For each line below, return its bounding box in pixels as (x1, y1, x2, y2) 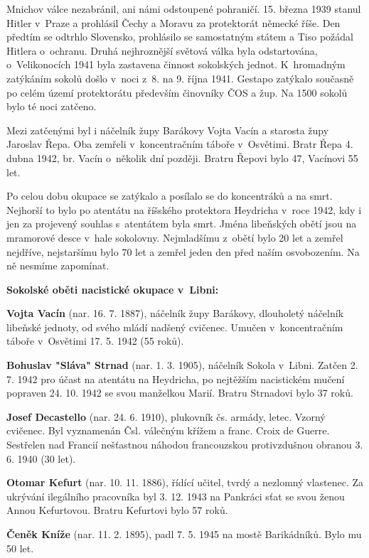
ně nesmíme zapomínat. (6, 258, 109, 273)
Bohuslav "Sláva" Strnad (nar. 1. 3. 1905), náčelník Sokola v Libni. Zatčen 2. (6, 358, 358, 372)
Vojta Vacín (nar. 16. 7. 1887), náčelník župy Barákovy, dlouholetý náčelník (6, 306, 344, 321)
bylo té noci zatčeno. (6, 99, 97, 114)
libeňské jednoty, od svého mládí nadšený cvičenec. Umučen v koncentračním (6, 319, 343, 334)
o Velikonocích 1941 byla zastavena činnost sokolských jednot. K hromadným (6, 57, 346, 72)
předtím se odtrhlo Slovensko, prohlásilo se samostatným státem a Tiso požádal (6, 29, 353, 44)
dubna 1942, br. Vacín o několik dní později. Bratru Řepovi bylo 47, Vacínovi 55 (6, 150, 358, 165)
